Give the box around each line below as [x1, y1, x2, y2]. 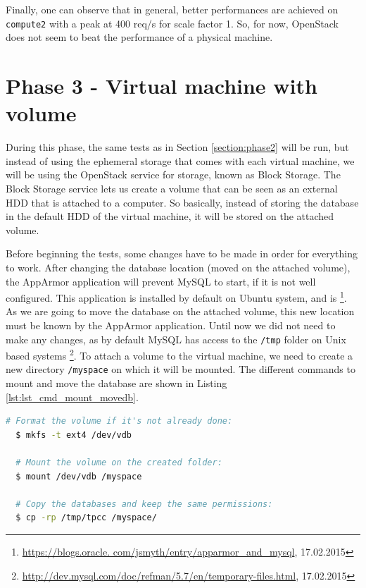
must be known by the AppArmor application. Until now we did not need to [6, 317, 336, 332]
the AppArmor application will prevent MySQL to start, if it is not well [6, 274, 316, 288]
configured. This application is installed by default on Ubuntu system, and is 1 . [6, 288, 347, 305]
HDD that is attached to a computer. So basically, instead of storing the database [6, 195, 359, 209]
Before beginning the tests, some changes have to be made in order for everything [6, 246, 358, 261]
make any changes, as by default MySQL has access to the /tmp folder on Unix [6, 331, 346, 346]
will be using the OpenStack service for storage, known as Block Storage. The [6, 167, 341, 182]
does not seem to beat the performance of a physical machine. [6, 30, 273, 44]
